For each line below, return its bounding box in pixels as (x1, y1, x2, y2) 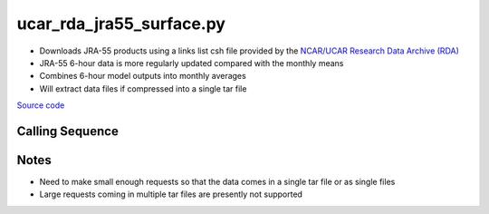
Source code (16, 100, 65, 111)
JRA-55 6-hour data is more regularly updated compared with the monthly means (39, 57, 344, 68)
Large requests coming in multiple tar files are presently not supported (39, 189, 303, 199)
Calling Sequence (16, 123, 120, 139)
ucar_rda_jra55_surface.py (16, 14, 226, 34)
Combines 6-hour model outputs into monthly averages (39, 71, 246, 82)
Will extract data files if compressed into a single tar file (39, 83, 247, 94)
